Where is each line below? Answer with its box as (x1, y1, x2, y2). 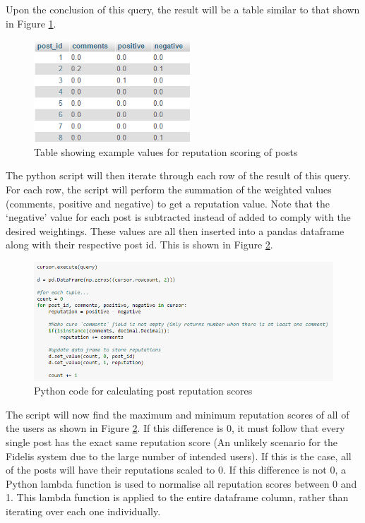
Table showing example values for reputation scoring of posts (34, 144, 298, 159)
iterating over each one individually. (6, 504, 161, 519)
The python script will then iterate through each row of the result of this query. (6, 168, 351, 183)
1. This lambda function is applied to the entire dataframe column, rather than (6, 490, 349, 505)
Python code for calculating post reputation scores (34, 383, 253, 398)
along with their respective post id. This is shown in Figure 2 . (6, 237, 273, 252)
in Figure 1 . (6, 16, 56, 30)
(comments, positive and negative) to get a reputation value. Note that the (6, 196, 330, 210)
